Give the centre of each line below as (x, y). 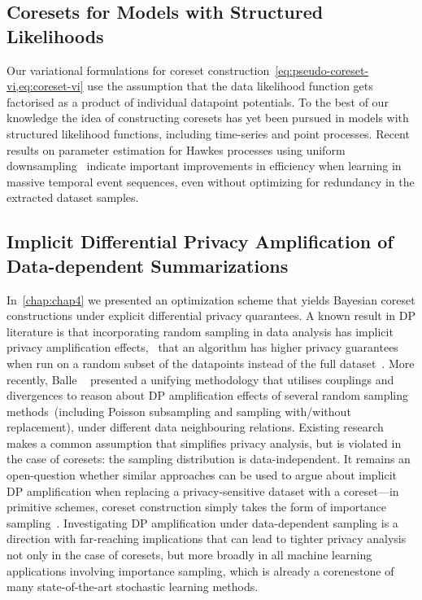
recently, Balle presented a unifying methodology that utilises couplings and (200, 379)
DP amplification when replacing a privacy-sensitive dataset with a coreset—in (203, 491)
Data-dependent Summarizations (148, 265)
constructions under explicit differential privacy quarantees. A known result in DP (211, 315)
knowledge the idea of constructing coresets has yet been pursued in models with (208, 118)
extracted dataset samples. (73, 197)
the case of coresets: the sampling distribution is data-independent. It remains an (209, 459)
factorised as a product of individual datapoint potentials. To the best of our (198, 101)
